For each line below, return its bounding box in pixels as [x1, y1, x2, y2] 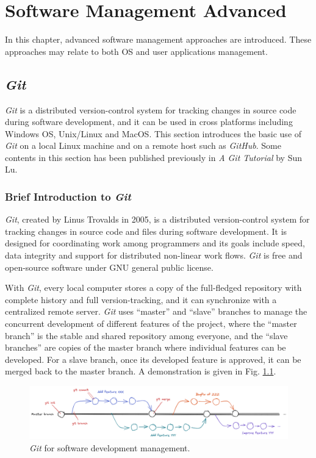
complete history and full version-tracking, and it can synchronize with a [5, 293, 277, 306]
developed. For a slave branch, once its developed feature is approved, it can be [5, 352, 301, 365]
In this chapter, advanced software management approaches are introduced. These [5, 33, 312, 46]
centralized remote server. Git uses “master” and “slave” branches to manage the [5, 305, 307, 318]
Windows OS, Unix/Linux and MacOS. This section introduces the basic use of [5, 127, 302, 140]
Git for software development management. [29, 441, 190, 454]
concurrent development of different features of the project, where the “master [5, 317, 297, 330]
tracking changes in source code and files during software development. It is [5, 224, 287, 237]
